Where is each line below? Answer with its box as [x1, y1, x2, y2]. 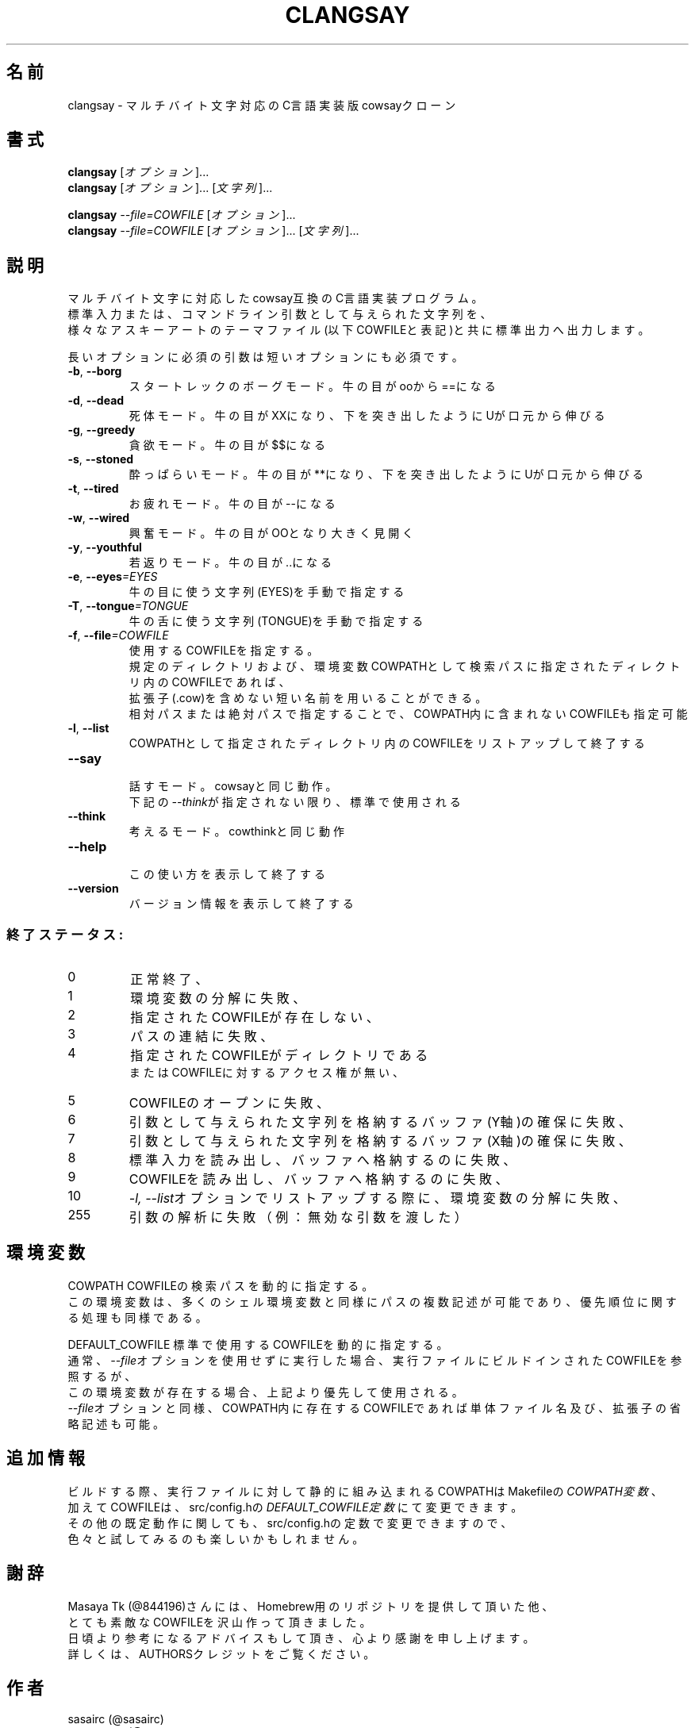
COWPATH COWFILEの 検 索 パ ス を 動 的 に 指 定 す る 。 [67, 1278, 374, 1292]
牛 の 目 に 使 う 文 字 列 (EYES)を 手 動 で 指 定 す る [129, 585, 405, 599]
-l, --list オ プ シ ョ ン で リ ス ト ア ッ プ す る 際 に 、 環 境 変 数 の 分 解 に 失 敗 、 [129, 1190, 626, 1207]
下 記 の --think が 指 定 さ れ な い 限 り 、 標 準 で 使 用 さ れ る [129, 795, 461, 809]
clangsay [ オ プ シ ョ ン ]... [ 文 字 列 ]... [67, 181, 273, 195]
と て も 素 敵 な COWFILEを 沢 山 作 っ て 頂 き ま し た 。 [67, 1615, 371, 1629]
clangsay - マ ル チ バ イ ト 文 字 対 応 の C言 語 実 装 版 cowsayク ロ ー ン [67, 98, 456, 112]
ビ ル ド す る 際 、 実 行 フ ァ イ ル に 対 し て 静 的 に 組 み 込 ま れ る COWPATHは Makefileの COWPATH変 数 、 [67, 1484, 662, 1498]
